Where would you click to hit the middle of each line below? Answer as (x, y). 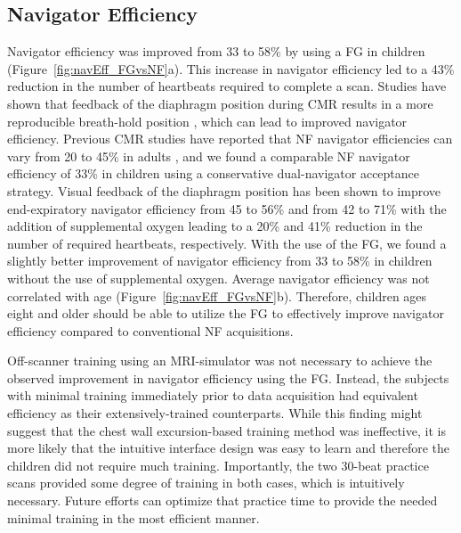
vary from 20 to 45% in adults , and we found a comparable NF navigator (209, 156)
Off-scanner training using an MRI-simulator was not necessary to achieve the (220, 361)
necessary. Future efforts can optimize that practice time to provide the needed (222, 500)
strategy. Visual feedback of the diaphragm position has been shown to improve (224, 190)
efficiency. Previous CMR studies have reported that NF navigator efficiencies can (230, 139)
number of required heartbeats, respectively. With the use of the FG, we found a (227, 243)
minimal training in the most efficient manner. (133, 517)
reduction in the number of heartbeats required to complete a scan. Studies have (227, 86)
